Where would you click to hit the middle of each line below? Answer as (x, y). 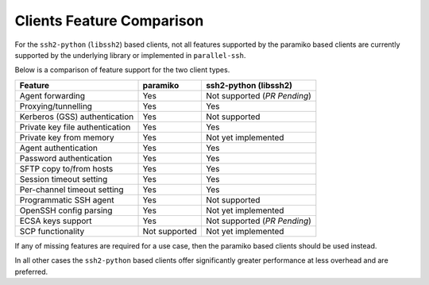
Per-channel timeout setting (71, 189)
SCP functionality (52, 231)
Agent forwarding (52, 95)
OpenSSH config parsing (66, 210)
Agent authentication (59, 148)
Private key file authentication (75, 127)
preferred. (31, 272)
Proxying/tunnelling (56, 106)
